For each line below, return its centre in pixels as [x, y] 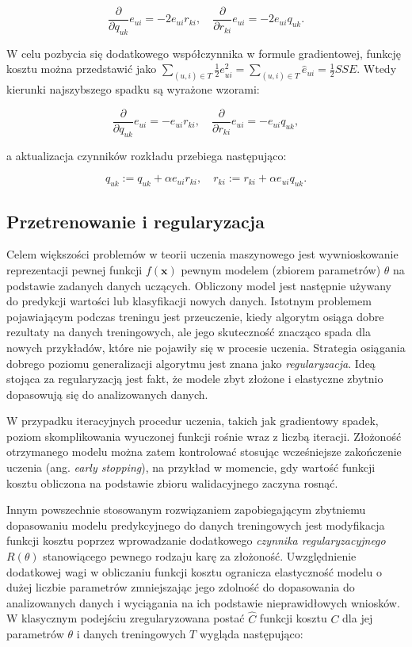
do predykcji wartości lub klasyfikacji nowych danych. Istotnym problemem [189, 301]
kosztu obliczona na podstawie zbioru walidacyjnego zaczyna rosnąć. [172, 482]
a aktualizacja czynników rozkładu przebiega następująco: [147, 155]
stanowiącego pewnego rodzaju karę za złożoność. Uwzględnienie [200, 556]
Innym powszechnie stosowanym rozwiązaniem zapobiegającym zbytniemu [186, 509]
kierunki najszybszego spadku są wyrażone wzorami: [133, 89]
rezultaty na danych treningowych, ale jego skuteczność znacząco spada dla [189, 332]
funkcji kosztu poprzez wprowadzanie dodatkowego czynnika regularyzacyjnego [196, 540]
